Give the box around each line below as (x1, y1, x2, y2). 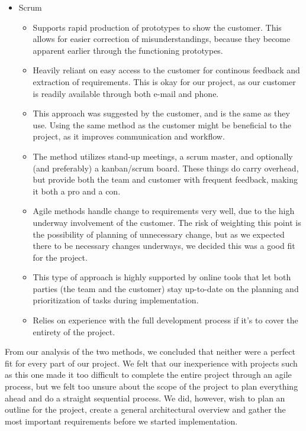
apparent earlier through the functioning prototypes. (33, 44, 223, 56)
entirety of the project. (33, 325, 115, 338)
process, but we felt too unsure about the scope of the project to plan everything (5, 380, 298, 393)
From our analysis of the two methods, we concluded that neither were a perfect (5, 345, 295, 358)
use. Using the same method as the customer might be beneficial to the (33, 118, 291, 131)
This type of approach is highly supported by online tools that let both (33, 271, 291, 283)
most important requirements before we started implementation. (5, 414, 238, 427)
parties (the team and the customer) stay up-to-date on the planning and (33, 282, 299, 294)
